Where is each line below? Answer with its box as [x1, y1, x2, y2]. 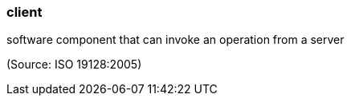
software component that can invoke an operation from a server [6, 33, 345, 47]
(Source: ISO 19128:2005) [6, 57, 142, 72]
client [6, 4, 43, 20]
